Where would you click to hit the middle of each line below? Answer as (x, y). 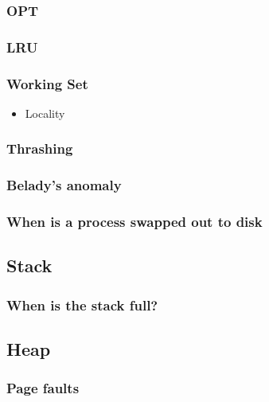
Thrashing (40, 148)
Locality (45, 113)
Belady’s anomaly (64, 185)
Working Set (47, 83)
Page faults (43, 388)
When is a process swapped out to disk (134, 222)
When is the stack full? (82, 304)
